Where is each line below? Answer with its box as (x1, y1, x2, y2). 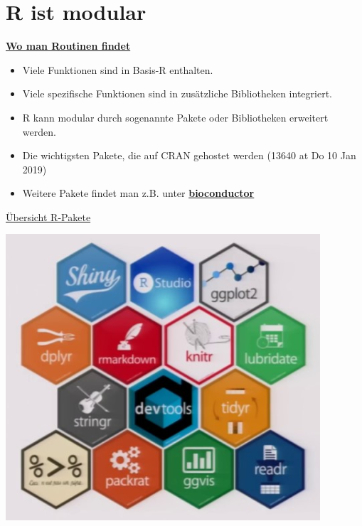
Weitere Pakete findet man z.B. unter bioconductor (22, 186, 255, 200)
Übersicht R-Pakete (6, 209, 91, 224)
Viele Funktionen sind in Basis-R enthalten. (22, 62, 213, 77)
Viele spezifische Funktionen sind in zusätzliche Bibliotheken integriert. (22, 86, 332, 101)
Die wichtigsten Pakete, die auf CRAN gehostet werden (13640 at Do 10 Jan (22, 148, 356, 163)
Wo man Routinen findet (6, 38, 131, 53)
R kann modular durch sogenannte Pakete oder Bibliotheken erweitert (22, 109, 329, 124)
